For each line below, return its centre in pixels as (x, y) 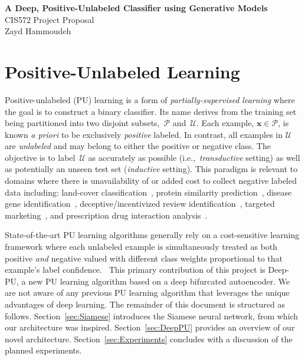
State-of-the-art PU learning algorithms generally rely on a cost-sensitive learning (152, 235)
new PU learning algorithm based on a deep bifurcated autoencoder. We (159, 281)
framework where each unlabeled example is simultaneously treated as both (141, 247)
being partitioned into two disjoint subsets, (82, 123)
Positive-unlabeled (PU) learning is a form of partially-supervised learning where (150, 99)
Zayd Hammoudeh (38, 31)
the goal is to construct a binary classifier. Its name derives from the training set (151, 111)
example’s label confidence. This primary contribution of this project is (135, 270)
